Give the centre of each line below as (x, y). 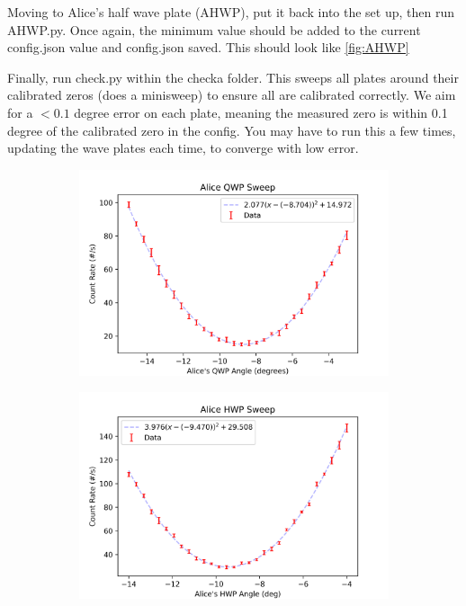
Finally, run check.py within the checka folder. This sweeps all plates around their (233, 77)
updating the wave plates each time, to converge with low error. (183, 148)
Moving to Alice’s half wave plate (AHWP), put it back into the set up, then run (231, 12)
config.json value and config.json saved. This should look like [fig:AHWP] (208, 47)
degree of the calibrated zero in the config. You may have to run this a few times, (232, 130)
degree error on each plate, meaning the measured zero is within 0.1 (261, 112)
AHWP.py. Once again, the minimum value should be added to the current (214, 29)
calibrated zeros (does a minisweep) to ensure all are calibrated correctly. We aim (232, 95)
